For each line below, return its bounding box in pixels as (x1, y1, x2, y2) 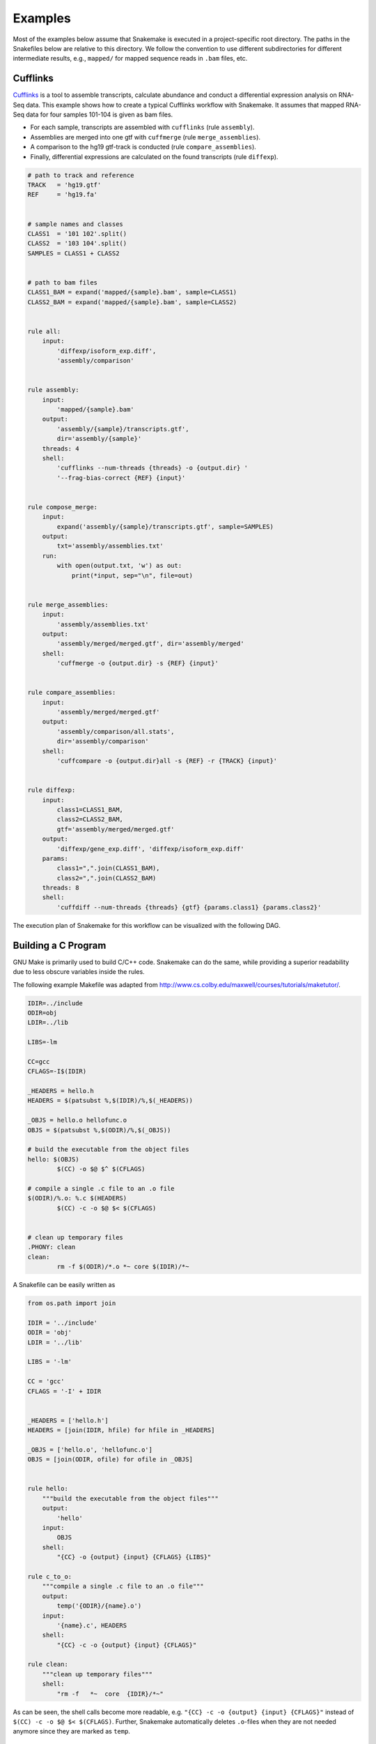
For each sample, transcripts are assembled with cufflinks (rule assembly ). (30, 123, 255, 132)
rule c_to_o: (27, 1572, 72, 1580)
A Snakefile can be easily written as (13, 1281, 116, 1289)
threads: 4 (42, 444, 79, 453)
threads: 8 (42, 884, 79, 892)
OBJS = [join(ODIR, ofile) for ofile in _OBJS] (27, 1455, 193, 1464)
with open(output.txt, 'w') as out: (56, 562, 182, 570)
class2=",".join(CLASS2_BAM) (56, 874, 157, 882)
